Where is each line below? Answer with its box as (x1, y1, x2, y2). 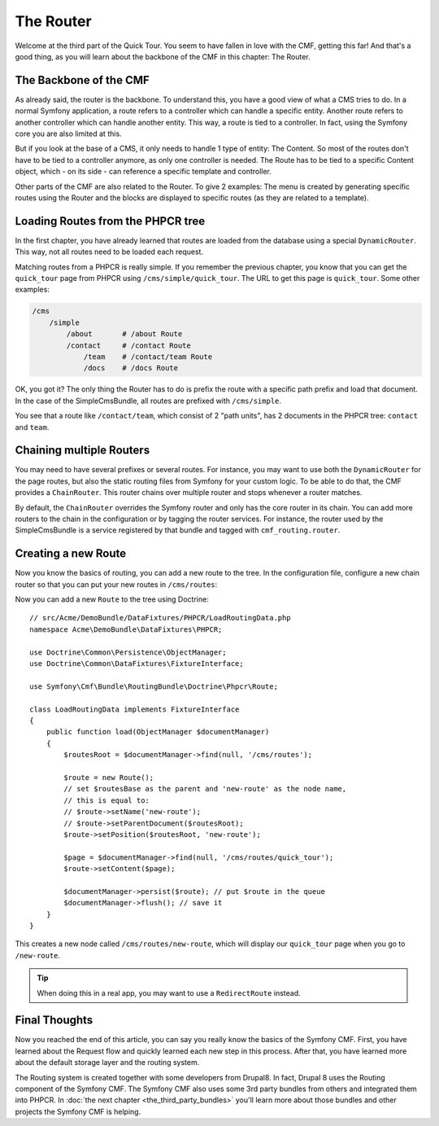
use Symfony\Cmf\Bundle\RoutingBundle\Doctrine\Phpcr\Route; (29, 681, 278, 691)
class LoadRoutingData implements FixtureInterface (29, 704, 240, 714)
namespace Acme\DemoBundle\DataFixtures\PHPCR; (29, 624, 223, 634)
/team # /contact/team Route (83, 352, 213, 361)
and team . (15, 422, 50, 432)
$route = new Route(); (63, 773, 154, 782)
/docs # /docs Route (83, 363, 179, 373)
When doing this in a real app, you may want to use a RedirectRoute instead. (37, 988, 301, 997)
